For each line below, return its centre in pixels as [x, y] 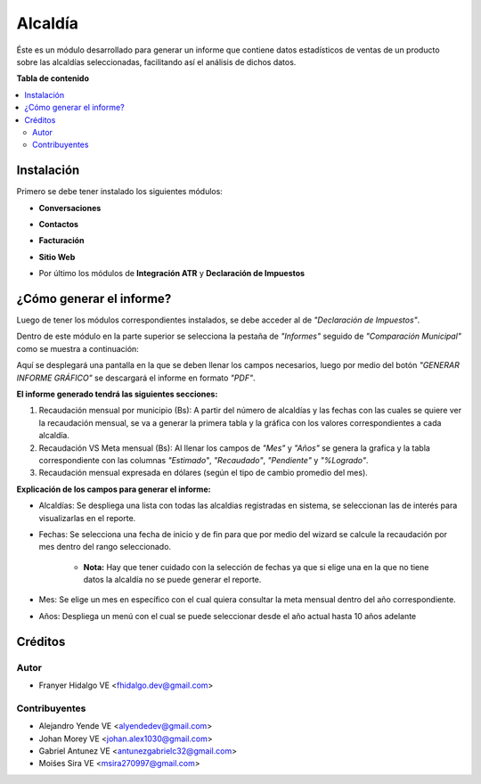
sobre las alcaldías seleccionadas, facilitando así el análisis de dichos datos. [156, 61]
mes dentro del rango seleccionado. [105, 547]
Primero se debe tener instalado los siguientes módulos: [119, 192]
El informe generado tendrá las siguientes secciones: [117, 394]
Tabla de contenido [53, 78]
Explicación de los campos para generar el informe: [114, 489]
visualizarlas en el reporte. [87, 518]
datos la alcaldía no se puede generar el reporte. [172, 580]
